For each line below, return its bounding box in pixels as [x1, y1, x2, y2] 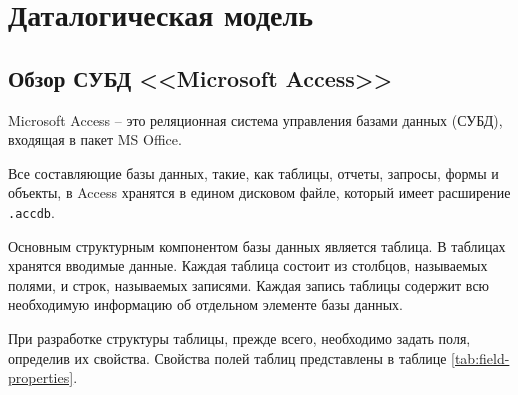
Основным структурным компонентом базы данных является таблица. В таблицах [8, 235, 506, 256]
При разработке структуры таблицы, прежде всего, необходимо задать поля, [8, 327, 471, 348]
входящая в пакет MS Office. [8, 129, 182, 150]
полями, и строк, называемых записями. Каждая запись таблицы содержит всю [8, 274, 490, 295]
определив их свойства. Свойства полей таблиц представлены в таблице [8, 347, 447, 368]
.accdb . [8, 201, 55, 222]
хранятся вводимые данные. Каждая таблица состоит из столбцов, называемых [8, 255, 488, 276]
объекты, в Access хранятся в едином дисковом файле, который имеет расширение [8, 182, 511, 203]
